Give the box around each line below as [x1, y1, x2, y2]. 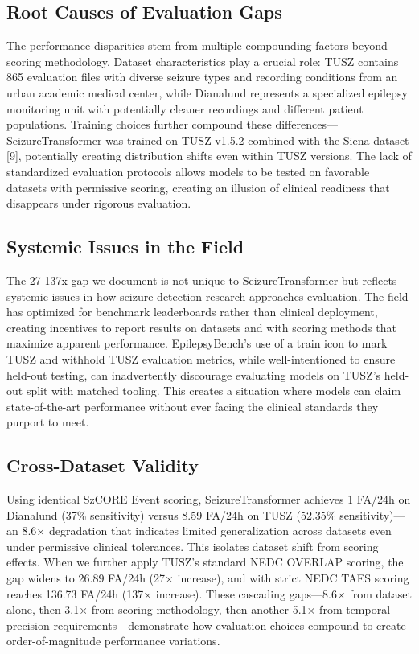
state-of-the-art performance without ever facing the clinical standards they [6, 397, 379, 414]
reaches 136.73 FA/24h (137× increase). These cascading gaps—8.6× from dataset [6, 585, 412, 602]
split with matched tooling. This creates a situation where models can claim [26, 382, 401, 399]
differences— [275, 116, 338, 133]
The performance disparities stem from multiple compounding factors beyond [6, 37, 388, 54]
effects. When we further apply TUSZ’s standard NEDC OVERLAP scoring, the [6, 553, 404, 570]
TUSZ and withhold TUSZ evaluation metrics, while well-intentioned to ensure [6, 350, 396, 367]
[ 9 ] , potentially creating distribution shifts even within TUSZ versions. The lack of [6, 147, 412, 164]
